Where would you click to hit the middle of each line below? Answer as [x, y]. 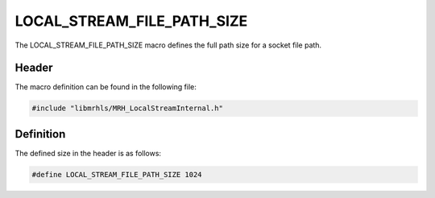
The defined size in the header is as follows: [88, 153]
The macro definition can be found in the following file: [106, 87]
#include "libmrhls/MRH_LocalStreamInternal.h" [127, 108]
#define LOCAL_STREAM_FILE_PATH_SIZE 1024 [117, 174]
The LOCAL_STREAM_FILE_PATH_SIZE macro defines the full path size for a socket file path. [168, 45]
